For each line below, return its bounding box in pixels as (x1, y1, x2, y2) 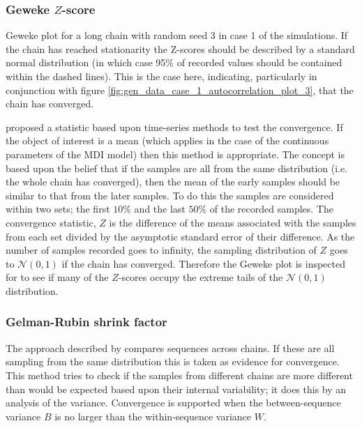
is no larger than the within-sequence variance (54, 408, 251, 423)
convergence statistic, (6, 215, 96, 229)
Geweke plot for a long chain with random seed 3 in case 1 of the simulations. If (6, 28, 348, 43)
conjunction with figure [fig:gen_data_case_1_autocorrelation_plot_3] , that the (6, 82, 354, 97)
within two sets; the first (6, 201, 110, 216)
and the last (134, 201, 186, 216)
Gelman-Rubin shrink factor (6, 313, 167, 330)
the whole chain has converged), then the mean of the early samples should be (6, 174, 340, 189)
